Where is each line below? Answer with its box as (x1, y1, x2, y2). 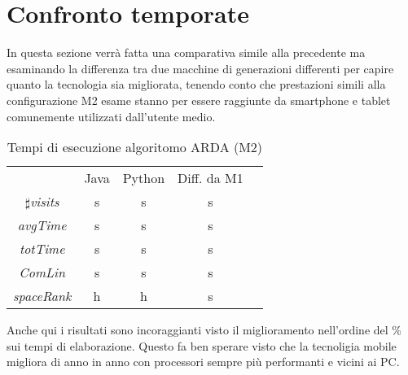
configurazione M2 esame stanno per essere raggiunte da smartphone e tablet (7, 91, 391, 108)
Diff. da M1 (178, 168, 243, 188)
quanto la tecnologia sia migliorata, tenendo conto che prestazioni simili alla (7, 76, 386, 93)
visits (30, 192, 59, 211)
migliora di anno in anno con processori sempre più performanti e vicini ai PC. (7, 353, 400, 370)
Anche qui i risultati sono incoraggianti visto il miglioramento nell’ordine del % (7, 321, 401, 338)
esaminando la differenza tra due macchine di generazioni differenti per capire (7, 59, 394, 76)
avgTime (17, 216, 67, 235)
